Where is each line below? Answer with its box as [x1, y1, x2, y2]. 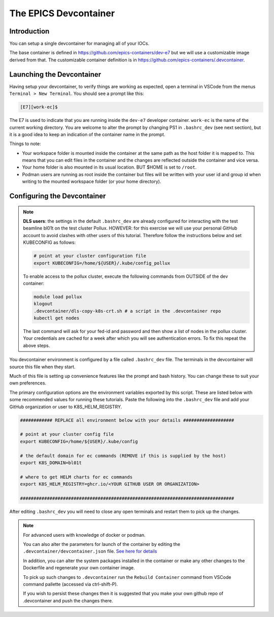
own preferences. [9, 380, 47, 386]
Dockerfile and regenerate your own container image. [23, 565, 135, 571]
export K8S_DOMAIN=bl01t [20, 460, 82, 466]
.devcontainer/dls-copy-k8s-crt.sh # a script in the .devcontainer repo [33, 308, 221, 314]
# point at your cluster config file [20, 432, 114, 437]
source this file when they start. [9, 364, 76, 370]
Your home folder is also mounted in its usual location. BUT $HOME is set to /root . [22, 164, 197, 170]
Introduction [9, 27, 50, 36]
